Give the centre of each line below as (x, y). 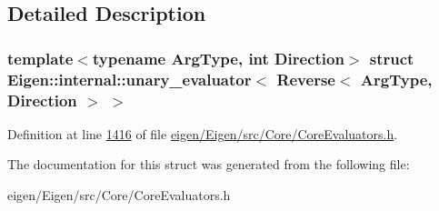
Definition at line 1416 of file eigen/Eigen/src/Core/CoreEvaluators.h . (203, 133)
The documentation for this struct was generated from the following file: (209, 164)
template (40, 58)
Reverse (306, 79)
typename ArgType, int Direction (218, 58)
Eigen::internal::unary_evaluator (130, 79)
